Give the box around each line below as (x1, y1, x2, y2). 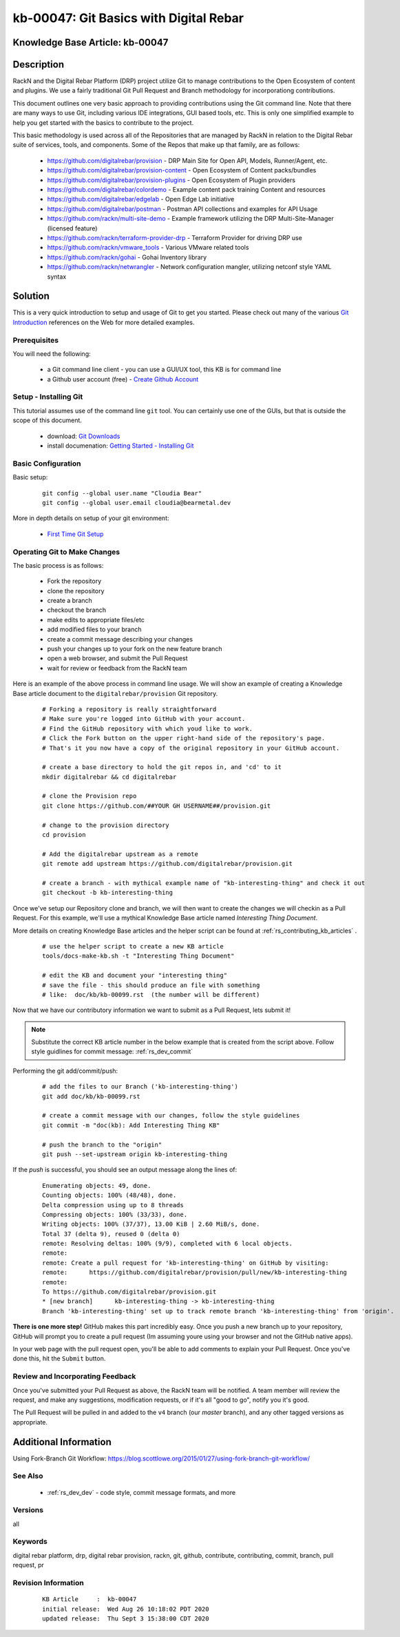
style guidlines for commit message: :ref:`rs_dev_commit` (31, 1047, 193, 1055)
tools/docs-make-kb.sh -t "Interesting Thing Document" (42, 952, 235, 960)
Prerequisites (12, 335, 59, 345)
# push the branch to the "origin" (42, 1140, 162, 1149)
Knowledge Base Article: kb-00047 (12, 37, 169, 48)
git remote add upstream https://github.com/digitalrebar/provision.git (42, 860, 293, 868)
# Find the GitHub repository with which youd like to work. (42, 724, 253, 733)
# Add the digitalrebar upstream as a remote (42, 850, 199, 858)
